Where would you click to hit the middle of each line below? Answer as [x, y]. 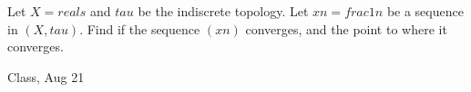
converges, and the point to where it [346, 28]
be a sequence [425, 11]
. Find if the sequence [140, 28]
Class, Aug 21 [46, 76]
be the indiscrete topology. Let [223, 11]
